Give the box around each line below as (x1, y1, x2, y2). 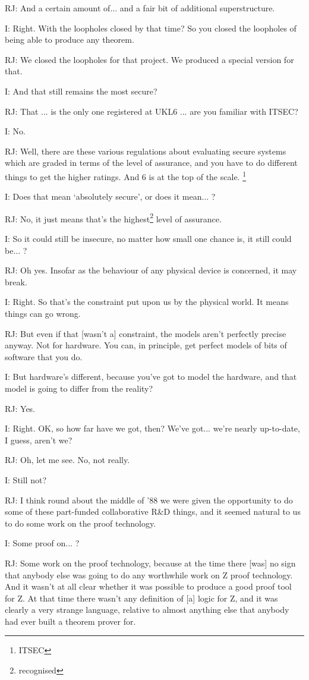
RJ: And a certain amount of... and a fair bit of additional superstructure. (5, 2, 275, 14)
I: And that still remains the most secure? (5, 84, 157, 97)
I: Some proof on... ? (5, 537, 80, 549)
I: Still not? (5, 473, 47, 486)
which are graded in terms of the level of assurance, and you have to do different (5, 156, 298, 169)
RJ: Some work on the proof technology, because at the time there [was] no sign (5, 556, 296, 569)
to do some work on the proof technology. (5, 517, 156, 529)
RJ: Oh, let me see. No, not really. (5, 454, 130, 466)
